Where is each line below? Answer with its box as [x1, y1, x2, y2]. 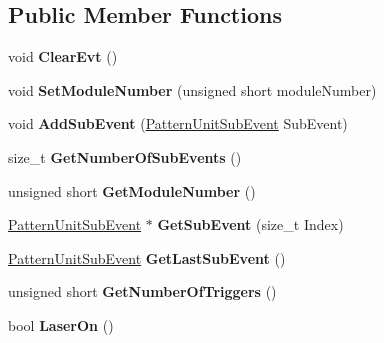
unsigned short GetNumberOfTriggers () [8, 281, 277, 302]
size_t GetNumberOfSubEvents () [8, 146, 242, 167]
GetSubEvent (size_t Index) [157, 214, 344, 235]
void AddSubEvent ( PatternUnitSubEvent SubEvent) [8, 113, 348, 134]
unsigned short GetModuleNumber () [8, 180, 256, 201]
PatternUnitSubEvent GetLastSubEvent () [8, 247, 286, 268]
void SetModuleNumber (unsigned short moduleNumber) [8, 79, 377, 100]
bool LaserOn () [8, 314, 114, 335]
